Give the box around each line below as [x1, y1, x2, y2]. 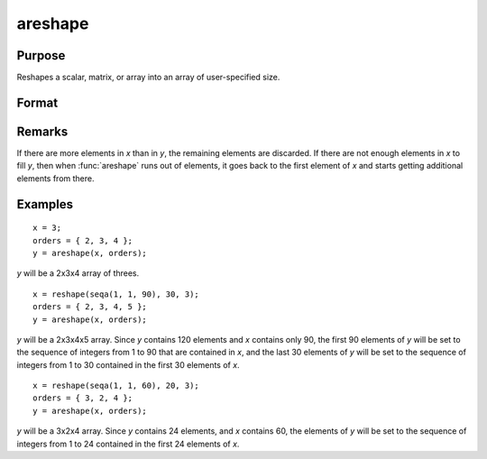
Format [16, 95, 59, 110]
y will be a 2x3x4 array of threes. [16, 268, 140, 279]
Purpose [16, 48, 66, 63]
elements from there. [16, 172, 95, 184]
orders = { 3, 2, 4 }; [32, 393, 133, 403]
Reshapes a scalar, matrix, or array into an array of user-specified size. [16, 72, 280, 83]
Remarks [16, 124, 69, 139]
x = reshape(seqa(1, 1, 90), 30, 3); [32, 289, 200, 299]
